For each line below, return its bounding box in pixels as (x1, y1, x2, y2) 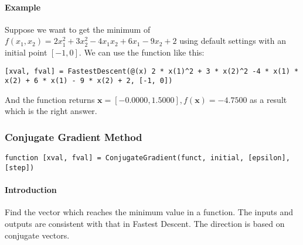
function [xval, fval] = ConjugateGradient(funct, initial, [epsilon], (5, 154, 290, 163)
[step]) (5, 163, 35, 172)
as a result (250, 93, 287, 105)
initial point (5, 46, 47, 58)
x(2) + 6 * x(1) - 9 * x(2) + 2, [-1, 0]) (5, 77, 173, 85)
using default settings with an (179, 34, 287, 47)
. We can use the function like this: (79, 46, 205, 58)
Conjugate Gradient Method (5, 130, 142, 144)
